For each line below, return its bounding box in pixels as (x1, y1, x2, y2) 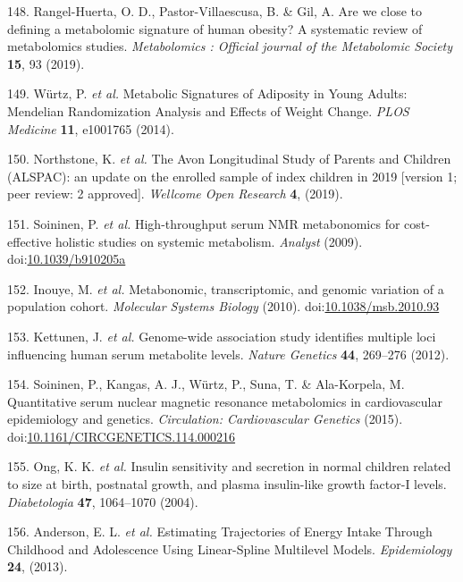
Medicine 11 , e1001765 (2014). (7, 119, 174, 138)
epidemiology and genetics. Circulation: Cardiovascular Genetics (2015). (7, 409, 403, 428)
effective (7, 232, 52, 250)
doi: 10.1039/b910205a (7, 249, 126, 268)
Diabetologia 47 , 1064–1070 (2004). (7, 492, 198, 510)
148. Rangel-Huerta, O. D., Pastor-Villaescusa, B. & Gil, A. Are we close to (7, 2, 423, 20)
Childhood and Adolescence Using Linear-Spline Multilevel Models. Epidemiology (7, 539, 452, 558)
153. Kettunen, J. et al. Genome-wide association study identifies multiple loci (7, 326, 436, 345)
